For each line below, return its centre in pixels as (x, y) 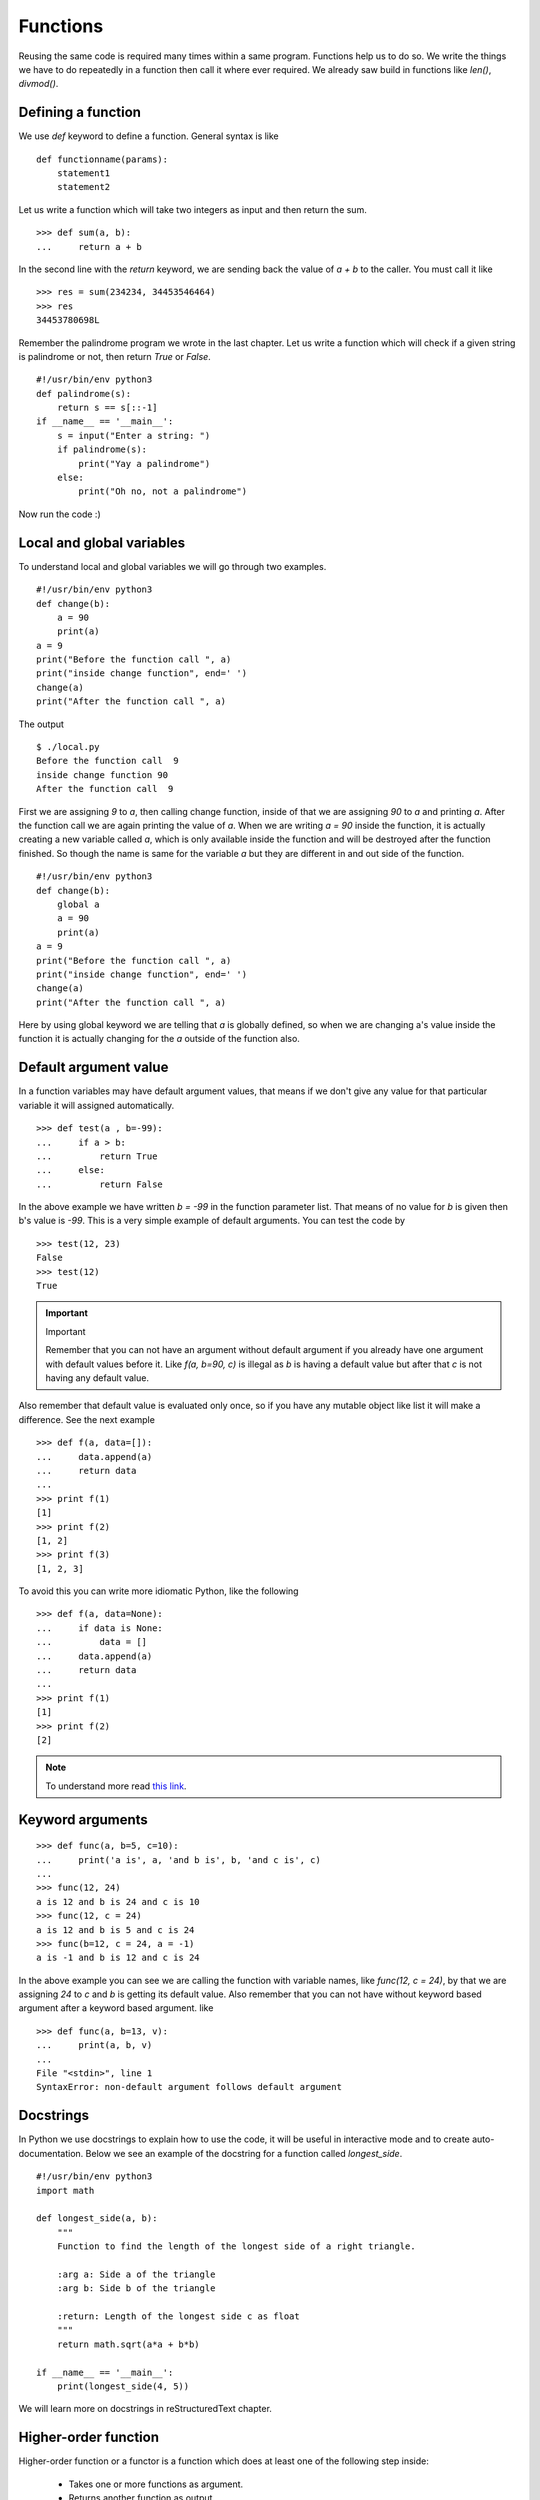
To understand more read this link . (116, 1786)
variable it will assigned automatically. (96, 1105)
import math (65, 2190)
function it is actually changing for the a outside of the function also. (159, 1039)
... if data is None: (100, 1628)
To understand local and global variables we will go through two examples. (172, 566)
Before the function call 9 (107, 761)
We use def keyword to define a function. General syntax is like (148, 136)
